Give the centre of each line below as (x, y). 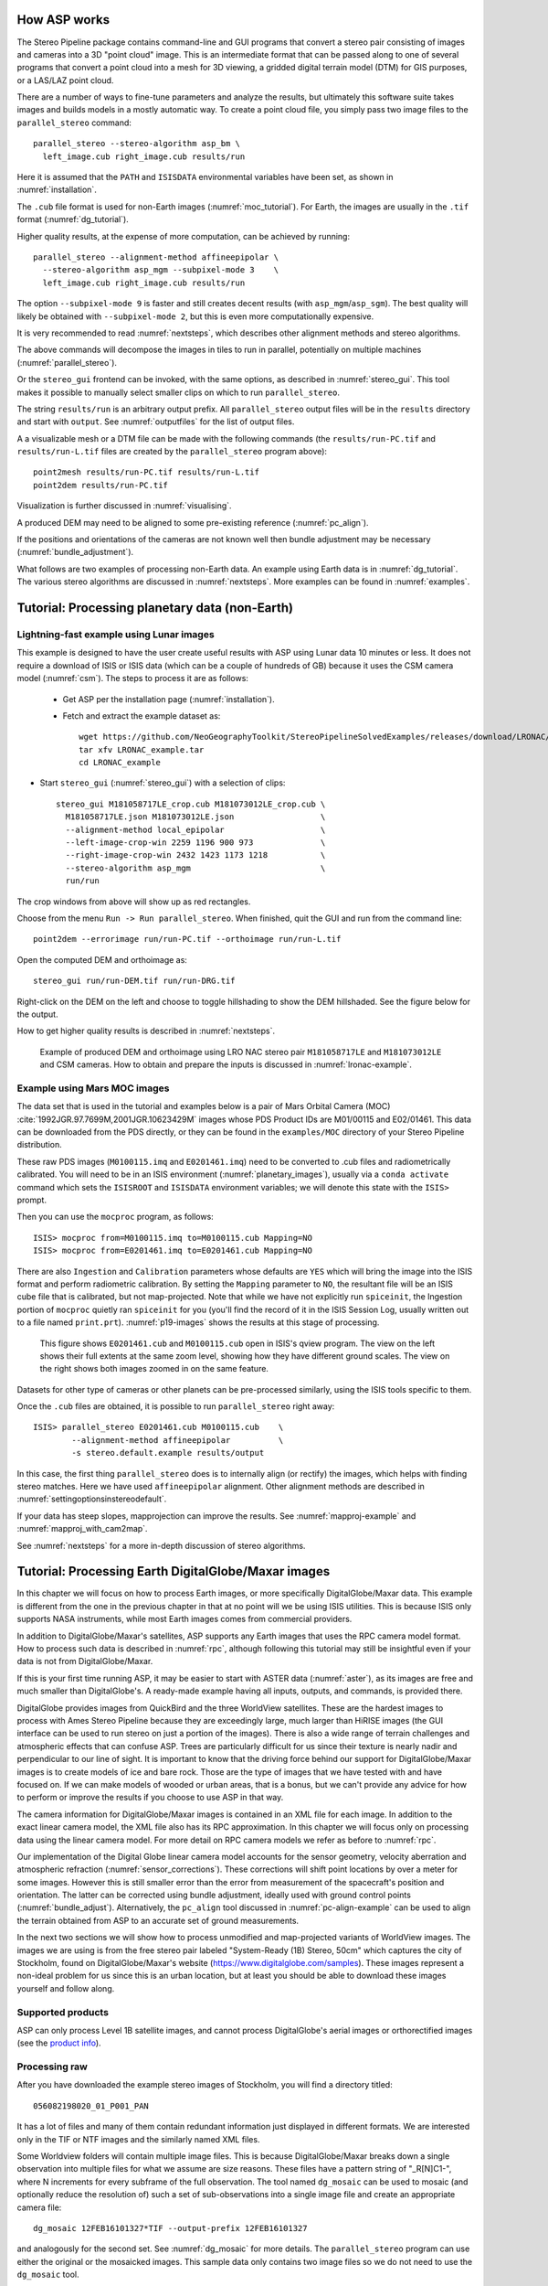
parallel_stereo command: (74, 123)
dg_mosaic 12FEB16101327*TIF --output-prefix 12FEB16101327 (170, 2228)
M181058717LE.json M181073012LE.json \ (195, 817)
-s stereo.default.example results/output (168, 1453)
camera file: (39, 2207)
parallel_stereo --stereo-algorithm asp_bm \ (137, 144)
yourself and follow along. (66, 1988)
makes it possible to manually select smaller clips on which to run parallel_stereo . (178, 392)
